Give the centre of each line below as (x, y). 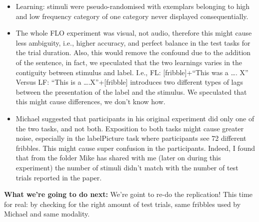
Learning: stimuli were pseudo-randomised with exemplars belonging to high (133, 6)
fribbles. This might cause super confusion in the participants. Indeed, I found (135, 148)
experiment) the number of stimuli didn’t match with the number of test (127, 167)
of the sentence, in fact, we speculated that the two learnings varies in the (129, 62)
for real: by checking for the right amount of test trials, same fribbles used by (122, 204)
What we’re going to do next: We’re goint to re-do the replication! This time (128, 194)
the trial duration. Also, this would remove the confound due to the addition (133, 52)
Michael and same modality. (47, 214)
